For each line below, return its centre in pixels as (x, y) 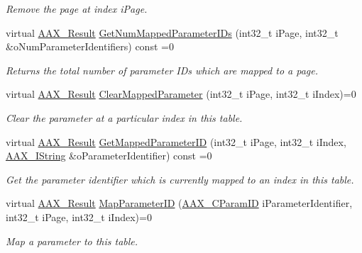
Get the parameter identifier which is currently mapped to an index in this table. (180, 179)
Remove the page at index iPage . (77, 9)
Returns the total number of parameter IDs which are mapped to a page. (162, 70)
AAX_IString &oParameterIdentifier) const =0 (109, 156)
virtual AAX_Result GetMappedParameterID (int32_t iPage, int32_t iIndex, (176, 141)
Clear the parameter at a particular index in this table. (124, 117)
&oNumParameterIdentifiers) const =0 (90, 46)
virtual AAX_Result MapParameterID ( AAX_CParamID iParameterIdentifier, (179, 203)
